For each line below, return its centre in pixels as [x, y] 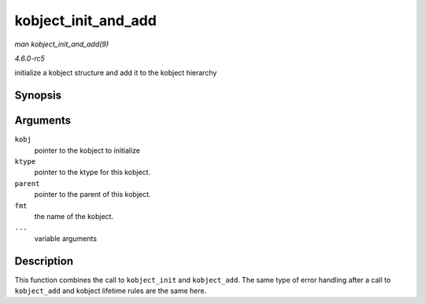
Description [44, 261]
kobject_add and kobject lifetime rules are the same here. [111, 291]
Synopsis [38, 96]
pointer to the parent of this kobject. [92, 195]
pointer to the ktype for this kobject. [92, 172]
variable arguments [66, 238]
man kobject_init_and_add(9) [62, 44]
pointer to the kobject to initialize [87, 150]
